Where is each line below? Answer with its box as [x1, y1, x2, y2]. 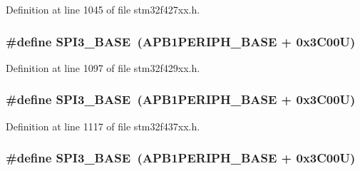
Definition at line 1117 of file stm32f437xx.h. [6, 118, 200, 133]
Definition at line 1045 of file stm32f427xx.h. [6, 2, 200, 16]
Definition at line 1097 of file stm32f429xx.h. [6, 60, 200, 75]
